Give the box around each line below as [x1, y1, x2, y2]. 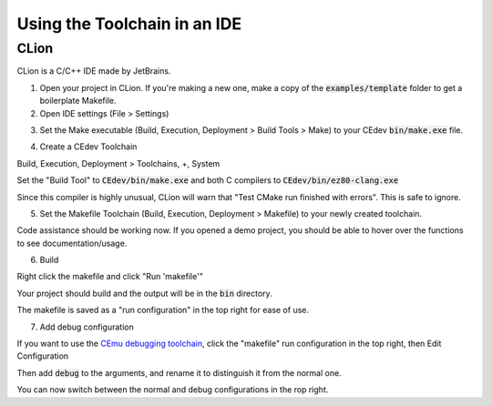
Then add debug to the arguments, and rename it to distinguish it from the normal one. [16, 367, 342, 378]
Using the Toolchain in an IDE [16, 14, 241, 34]
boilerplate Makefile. [39, 96, 117, 107]
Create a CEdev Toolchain [39, 141, 138, 152]
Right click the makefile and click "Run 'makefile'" [16, 271, 204, 282]
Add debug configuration [39, 321, 134, 332]
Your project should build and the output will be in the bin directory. [16, 288, 272, 299]
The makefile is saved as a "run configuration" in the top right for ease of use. [16, 305, 310, 316]
